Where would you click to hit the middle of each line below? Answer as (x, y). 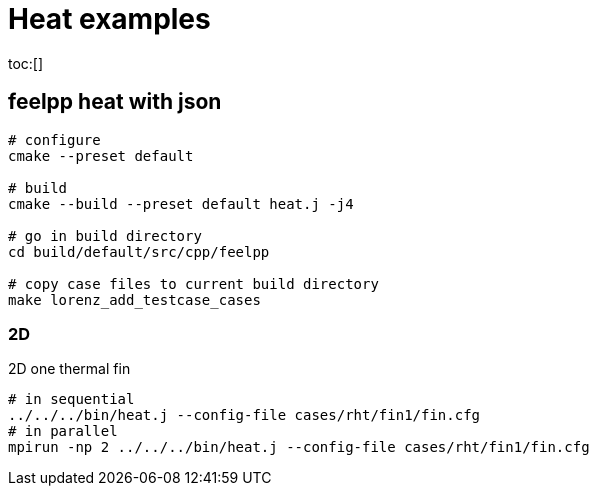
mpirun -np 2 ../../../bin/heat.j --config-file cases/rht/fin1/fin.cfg (299, 447)
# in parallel (63, 431)
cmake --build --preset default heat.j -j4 (181, 203)
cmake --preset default (101, 155)
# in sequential (71, 399)
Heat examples (109, 19)
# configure (54, 139)
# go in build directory (105, 235)
